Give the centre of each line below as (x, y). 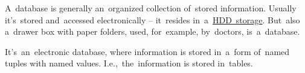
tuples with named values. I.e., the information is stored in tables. (129, 63)
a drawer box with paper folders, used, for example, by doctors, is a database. (152, 31)
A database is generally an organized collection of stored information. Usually (151, 8)
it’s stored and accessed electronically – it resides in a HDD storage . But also (152, 19)
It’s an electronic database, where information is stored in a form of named (147, 51)
